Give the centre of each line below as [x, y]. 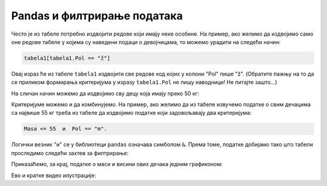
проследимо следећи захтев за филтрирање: [70, 153]
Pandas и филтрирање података [97, 16]
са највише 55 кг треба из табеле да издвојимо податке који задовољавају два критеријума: [131, 113]
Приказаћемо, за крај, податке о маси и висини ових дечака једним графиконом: [117, 164]
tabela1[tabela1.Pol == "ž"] [67, 58]
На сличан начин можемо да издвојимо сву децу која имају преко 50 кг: [105, 93]
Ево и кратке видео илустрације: [54, 175]
